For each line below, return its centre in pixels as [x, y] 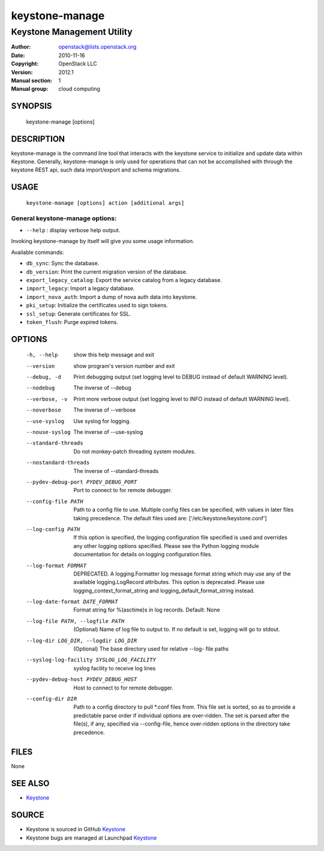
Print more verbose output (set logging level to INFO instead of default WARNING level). [182, 398]
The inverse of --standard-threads [116, 471]
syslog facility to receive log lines [115, 668]
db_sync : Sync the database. [63, 263]
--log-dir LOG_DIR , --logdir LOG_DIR [82, 640]
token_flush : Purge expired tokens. [72, 322]
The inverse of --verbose [105, 410]
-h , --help [42, 355]
